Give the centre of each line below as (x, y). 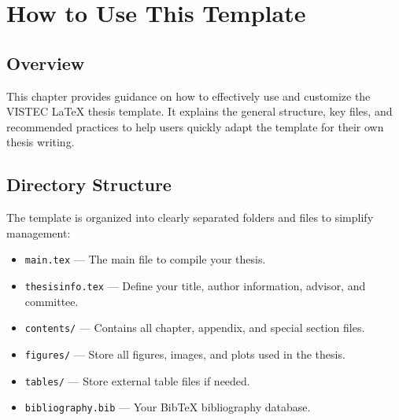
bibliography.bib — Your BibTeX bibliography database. (168, 407)
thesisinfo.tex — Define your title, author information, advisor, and (195, 286)
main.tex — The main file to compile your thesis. (145, 259)
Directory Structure (89, 184)
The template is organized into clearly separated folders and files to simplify (190, 217)
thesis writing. (41, 142)
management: (39, 232)
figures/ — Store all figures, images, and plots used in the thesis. (185, 354)
